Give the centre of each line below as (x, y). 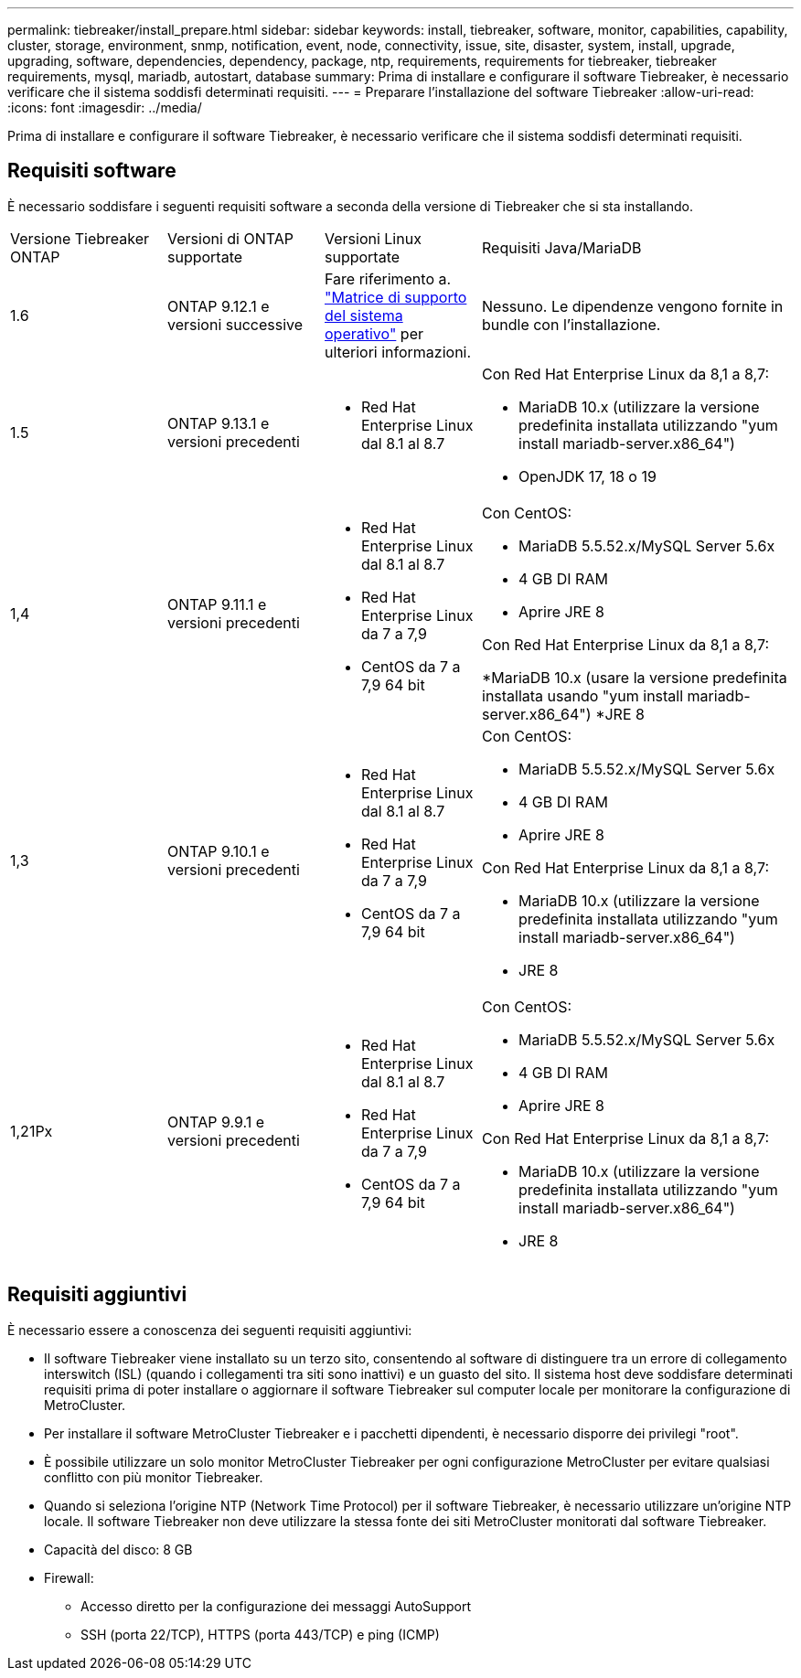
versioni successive (235, 324)
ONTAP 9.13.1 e (219, 423)
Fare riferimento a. (388, 278)
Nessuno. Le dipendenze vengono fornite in (633, 306)
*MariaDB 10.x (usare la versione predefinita (635, 677)
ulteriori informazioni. (398, 352)
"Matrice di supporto (396, 297)
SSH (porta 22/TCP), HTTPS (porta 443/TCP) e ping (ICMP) (260, 1634)
